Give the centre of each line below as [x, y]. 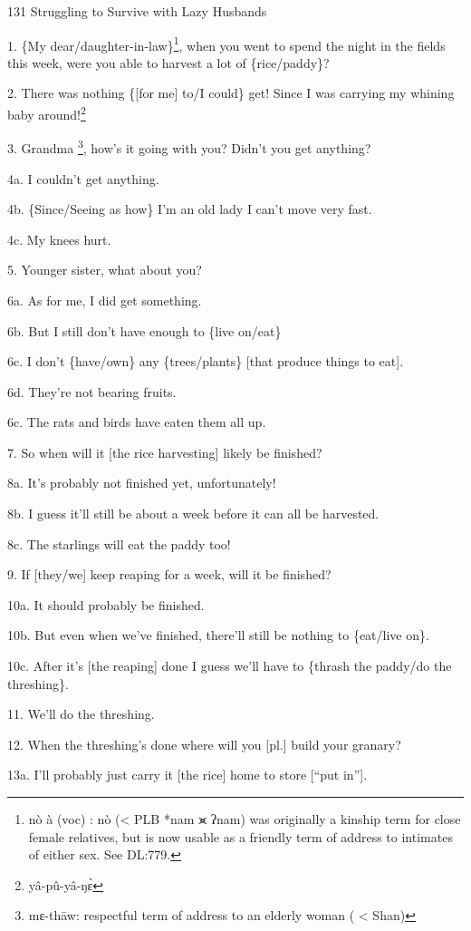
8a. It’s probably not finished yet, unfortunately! [142, 483]
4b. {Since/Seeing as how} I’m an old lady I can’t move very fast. [190, 209]
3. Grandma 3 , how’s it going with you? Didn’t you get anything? [189, 146]
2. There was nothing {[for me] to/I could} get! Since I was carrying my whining [231, 93]
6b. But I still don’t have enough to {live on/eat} [144, 330]
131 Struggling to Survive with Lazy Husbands [137, 11]
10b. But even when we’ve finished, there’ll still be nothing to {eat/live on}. [218, 635]
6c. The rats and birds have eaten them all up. [137, 422]
